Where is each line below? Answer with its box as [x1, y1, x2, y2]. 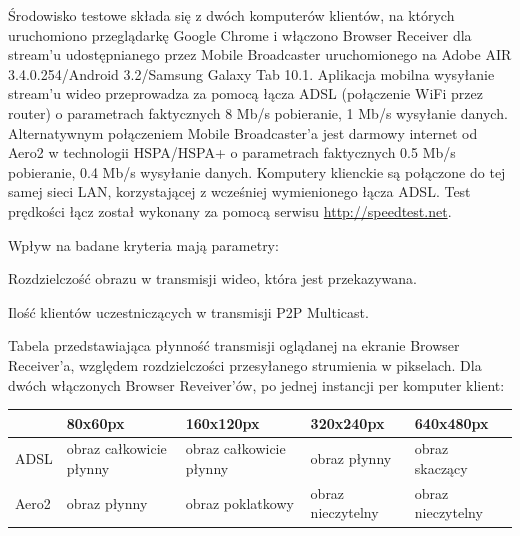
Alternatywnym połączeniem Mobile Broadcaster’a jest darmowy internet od [8, 122, 478, 143]
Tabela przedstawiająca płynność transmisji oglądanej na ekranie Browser [8, 335, 460, 356]
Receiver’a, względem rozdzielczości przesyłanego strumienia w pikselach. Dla [8, 354, 482, 375]
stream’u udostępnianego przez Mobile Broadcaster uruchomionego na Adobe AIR [8, 44, 512, 65]
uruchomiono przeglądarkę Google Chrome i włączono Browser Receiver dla [8, 24, 472, 45]
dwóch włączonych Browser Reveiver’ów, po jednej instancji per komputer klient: [8, 374, 505, 395]
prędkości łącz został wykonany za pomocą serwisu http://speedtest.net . [8, 200, 452, 221]
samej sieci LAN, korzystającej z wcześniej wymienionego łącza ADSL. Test [8, 181, 471, 202]
